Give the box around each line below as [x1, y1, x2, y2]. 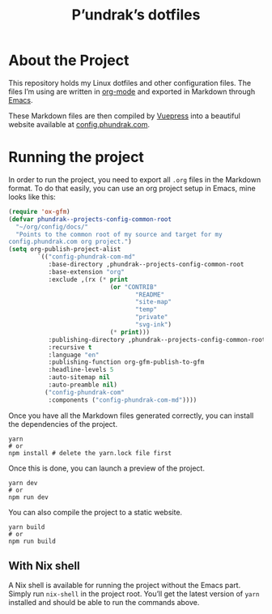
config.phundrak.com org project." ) [8, 237, 132, 246]
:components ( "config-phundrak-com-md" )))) [48, 395, 198, 404]
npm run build [8, 537, 57, 545]
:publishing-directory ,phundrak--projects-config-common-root [48, 335, 266, 343]
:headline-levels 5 [48, 366, 114, 374]
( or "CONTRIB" [109, 283, 158, 291]
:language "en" [48, 351, 100, 359]
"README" [134, 290, 164, 299]
